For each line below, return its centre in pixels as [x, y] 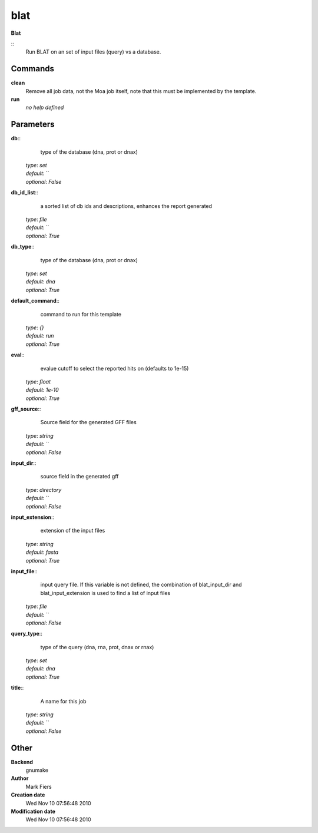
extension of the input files [73, 531]
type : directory [44, 490]
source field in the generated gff [79, 477]
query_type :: [26, 634]
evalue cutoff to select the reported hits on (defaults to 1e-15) [115, 368]
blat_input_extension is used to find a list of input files [105, 593]
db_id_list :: [24, 193]
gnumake [37, 770]
